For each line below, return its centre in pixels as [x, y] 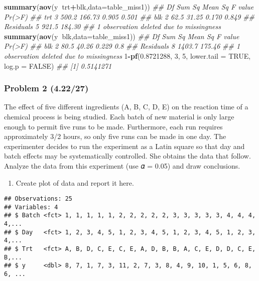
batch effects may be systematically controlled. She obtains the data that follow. [127, 156]
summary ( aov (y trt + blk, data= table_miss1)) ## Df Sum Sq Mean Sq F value [129, 7]
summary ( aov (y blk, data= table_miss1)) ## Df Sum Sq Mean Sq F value [122, 36]
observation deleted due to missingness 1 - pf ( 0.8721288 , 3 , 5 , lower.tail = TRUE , [127, 55]
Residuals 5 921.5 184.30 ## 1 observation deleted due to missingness [112, 26]
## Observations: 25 [38, 199]
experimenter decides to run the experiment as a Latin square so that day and [124, 146]
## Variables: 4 [31, 207]
